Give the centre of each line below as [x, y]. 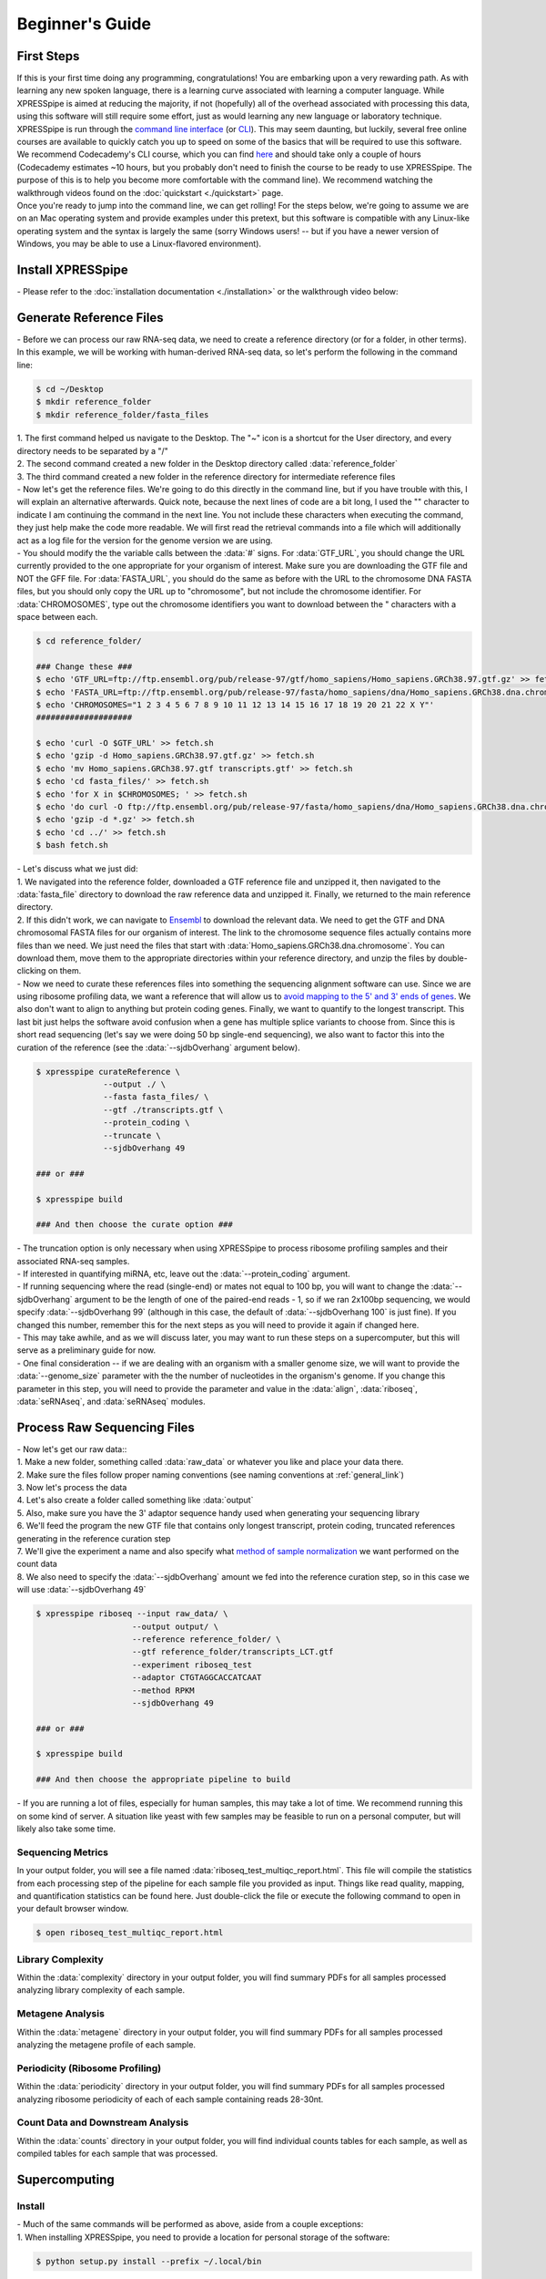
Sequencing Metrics [63, 1852]
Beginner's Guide [84, 24]
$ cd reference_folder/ [89, 641]
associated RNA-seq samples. [73, 1261]
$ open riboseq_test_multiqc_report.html [130, 1933]
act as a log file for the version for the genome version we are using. [145, 540]
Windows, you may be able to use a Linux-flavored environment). [139, 244]
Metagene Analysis [61, 2014]
